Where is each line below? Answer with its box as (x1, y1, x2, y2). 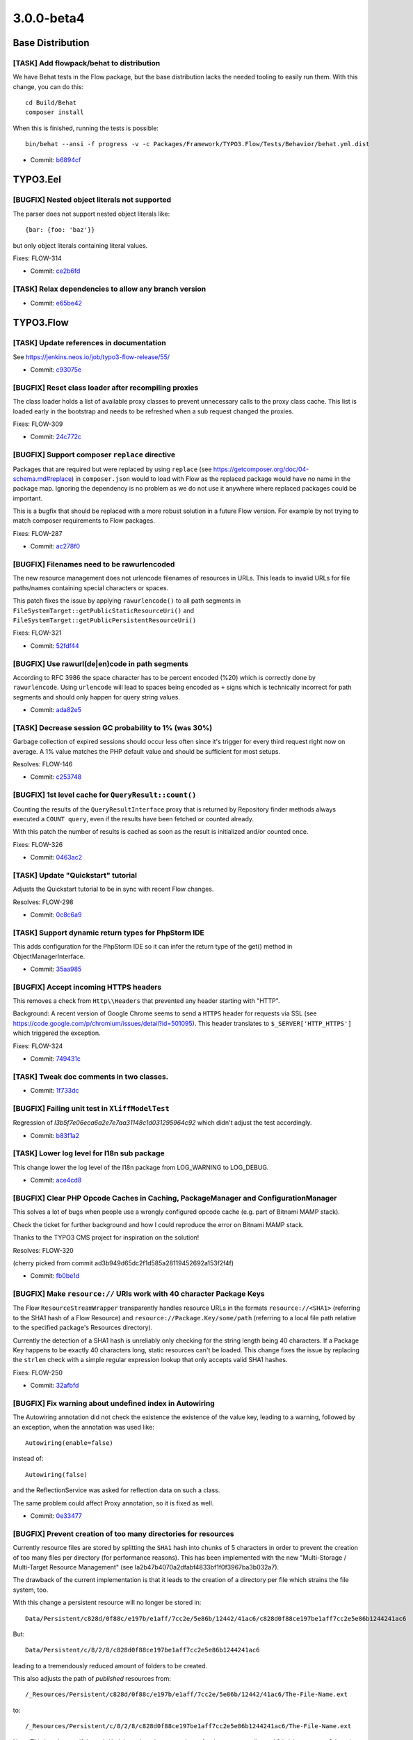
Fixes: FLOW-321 (13, 628, 62, 637)
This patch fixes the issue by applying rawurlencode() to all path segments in (13, 596, 241, 605)
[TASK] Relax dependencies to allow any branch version (13, 284, 206, 294)
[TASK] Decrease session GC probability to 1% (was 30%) (13, 722, 213, 732)
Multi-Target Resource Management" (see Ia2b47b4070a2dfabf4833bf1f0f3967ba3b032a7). (13, 1563, 280, 1571)
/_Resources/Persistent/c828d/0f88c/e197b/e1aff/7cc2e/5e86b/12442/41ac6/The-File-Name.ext (25, 1691, 348, 1698)
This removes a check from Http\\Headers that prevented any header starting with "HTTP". (13, 997, 281, 1005)
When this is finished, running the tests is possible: (13, 124, 159, 132)
